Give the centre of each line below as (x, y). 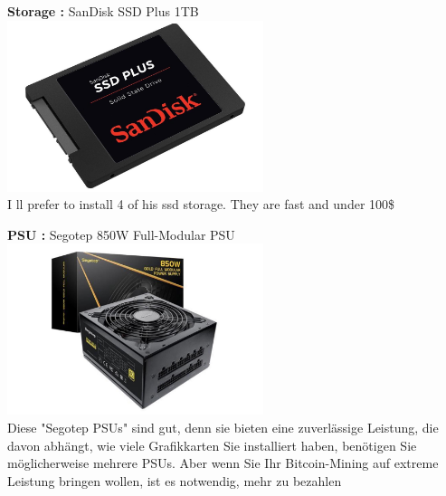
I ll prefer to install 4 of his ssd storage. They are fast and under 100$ (201, 204)
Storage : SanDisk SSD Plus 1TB (103, 11)
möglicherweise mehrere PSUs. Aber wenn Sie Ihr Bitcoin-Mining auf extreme (223, 463)
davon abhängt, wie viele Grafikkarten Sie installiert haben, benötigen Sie (212, 445)
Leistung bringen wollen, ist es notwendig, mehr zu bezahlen (175, 480)
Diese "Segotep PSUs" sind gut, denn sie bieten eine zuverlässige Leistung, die (223, 427)
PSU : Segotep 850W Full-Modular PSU (121, 234)
